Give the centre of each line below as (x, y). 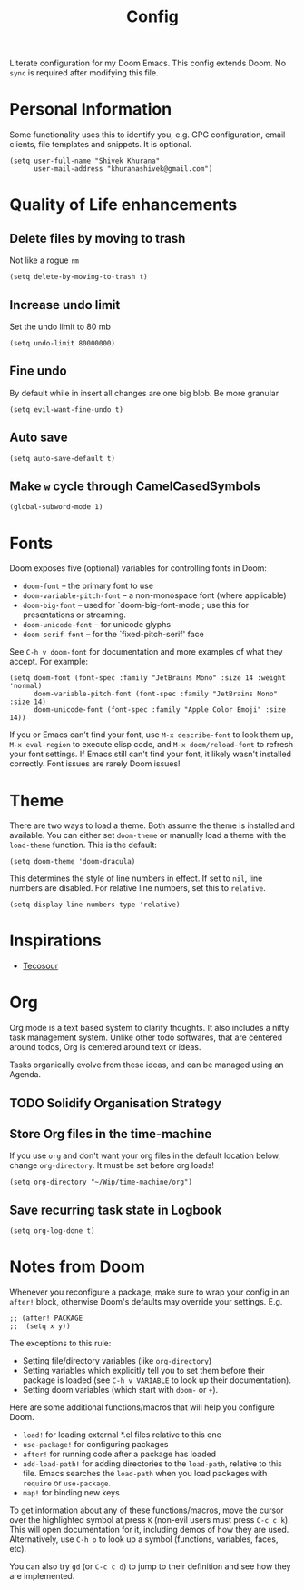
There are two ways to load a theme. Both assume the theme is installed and (152, 825)
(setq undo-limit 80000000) (63, 343)
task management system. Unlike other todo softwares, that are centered (146, 1037)
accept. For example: (49, 662)
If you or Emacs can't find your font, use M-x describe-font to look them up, (152, 735)
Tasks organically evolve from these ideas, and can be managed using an (147, 1065)
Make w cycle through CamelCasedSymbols (135, 486)
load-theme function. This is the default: (83, 845)
